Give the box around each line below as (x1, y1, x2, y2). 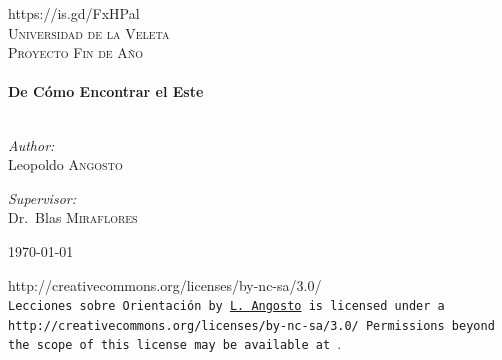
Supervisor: (8, 187, 76, 208)
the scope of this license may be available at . (8, 333, 342, 354)
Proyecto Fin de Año (8, 42, 144, 63)
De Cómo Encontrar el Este (8, 81, 204, 102)
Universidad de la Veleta (8, 22, 170, 43)
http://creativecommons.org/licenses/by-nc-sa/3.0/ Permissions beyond (8, 318, 495, 333)
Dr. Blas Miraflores (8, 207, 138, 228)
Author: (8, 134, 55, 155)
